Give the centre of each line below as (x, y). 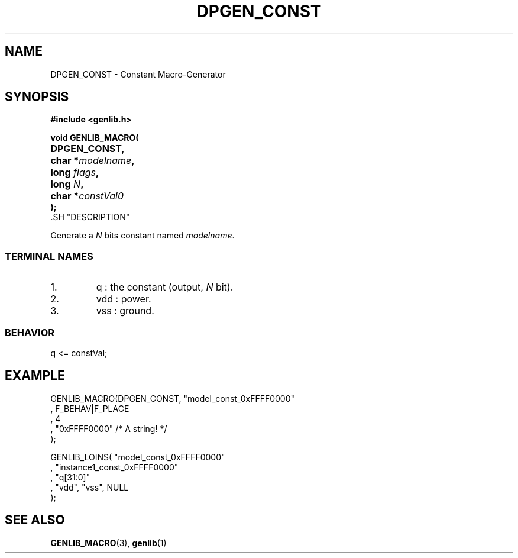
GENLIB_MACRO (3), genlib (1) (109, 543)
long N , (67, 184)
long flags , (75, 172)
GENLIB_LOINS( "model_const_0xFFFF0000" (138, 457)
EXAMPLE (35, 376)
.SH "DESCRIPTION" (90, 217)
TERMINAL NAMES (49, 256)
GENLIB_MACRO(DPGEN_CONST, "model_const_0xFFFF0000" (173, 398)
